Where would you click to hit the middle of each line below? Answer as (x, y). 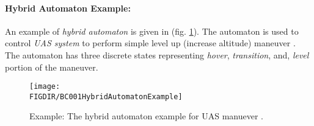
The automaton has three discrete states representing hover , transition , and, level (157, 54)
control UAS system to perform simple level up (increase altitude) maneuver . (150, 43)
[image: (45, 87)
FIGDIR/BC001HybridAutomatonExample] (106, 96)
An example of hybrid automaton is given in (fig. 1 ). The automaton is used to (152, 31)
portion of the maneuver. (52, 67)
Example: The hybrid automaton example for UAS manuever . (147, 116)
